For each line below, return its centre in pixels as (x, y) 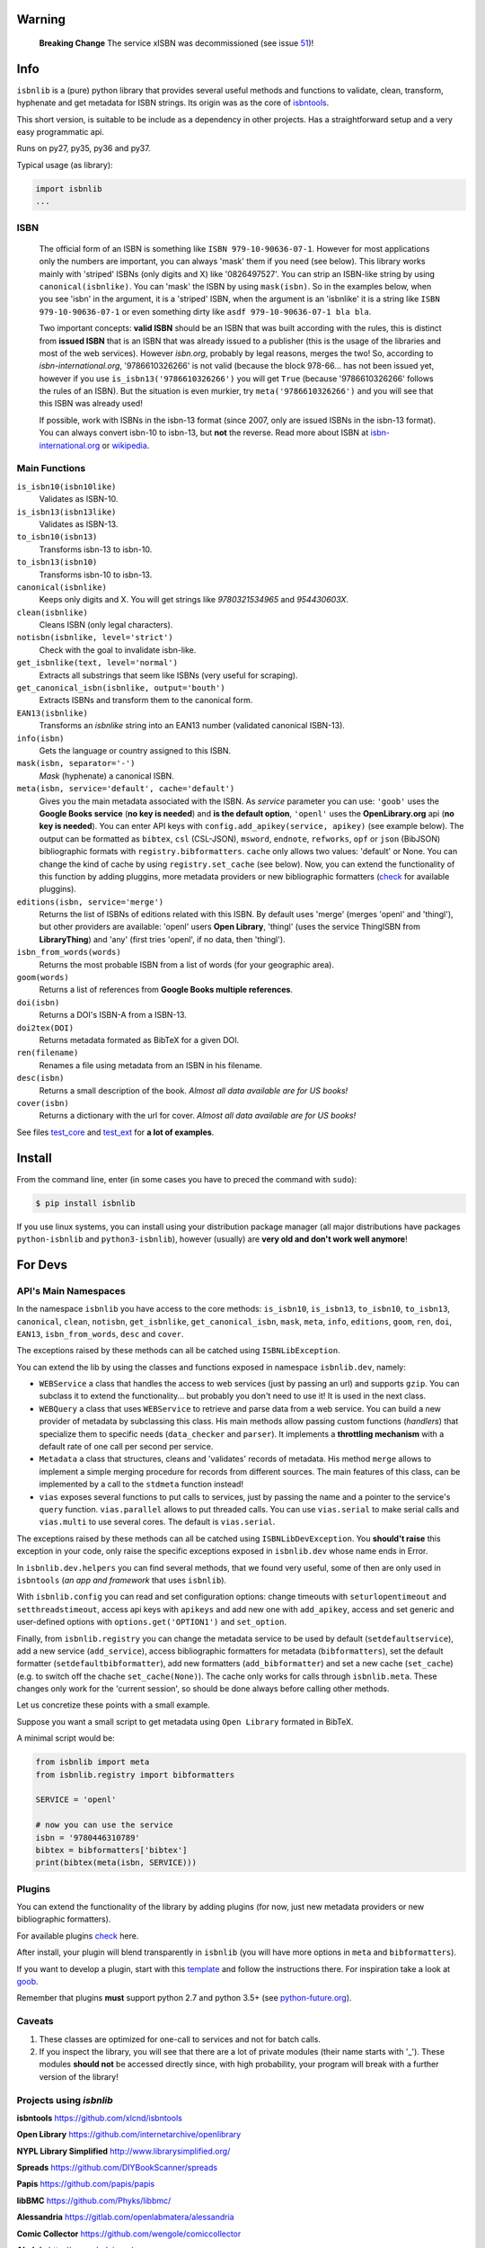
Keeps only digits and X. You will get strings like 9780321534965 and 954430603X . (194, 600)
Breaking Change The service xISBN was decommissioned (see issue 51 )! (176, 43)
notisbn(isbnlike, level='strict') (95, 638)
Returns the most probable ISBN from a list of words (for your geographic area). (187, 964)
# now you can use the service (105, 1825)
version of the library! (79, 2076)
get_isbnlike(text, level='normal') (97, 663)
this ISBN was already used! (91, 404)
